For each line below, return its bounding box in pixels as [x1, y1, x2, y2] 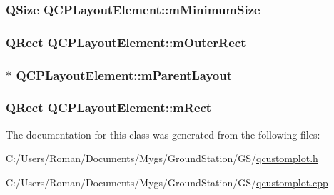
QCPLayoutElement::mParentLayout [16, 66, 233, 84]
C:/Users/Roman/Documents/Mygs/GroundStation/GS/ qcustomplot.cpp [6, 174, 328, 189]
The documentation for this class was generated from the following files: [6, 126, 320, 141]
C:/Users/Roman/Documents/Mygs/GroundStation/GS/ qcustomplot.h [6, 151, 318, 166]
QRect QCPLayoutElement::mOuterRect [6, 33, 246, 51]
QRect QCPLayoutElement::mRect [6, 99, 212, 116]
